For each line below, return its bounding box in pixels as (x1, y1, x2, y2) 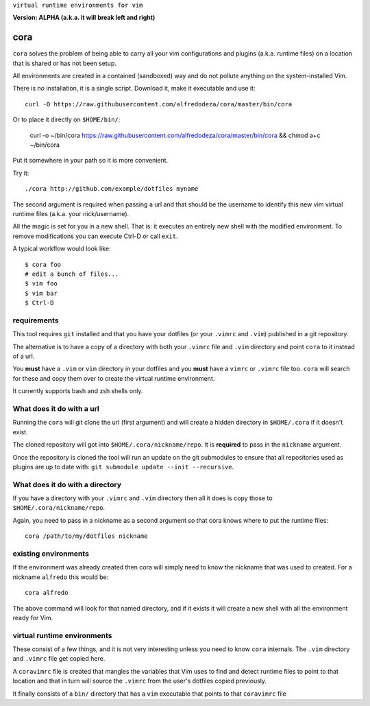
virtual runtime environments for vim (12, 1, 143, 9)
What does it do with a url (12, 403, 99, 413)
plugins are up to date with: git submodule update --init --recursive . (12, 462, 234, 471)
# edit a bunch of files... (25, 270, 119, 278)
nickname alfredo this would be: (12, 573, 109, 581)
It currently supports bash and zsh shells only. (12, 387, 143, 395)
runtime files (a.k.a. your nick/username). (12, 209, 129, 217)
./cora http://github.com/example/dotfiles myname (25, 185, 199, 193)
